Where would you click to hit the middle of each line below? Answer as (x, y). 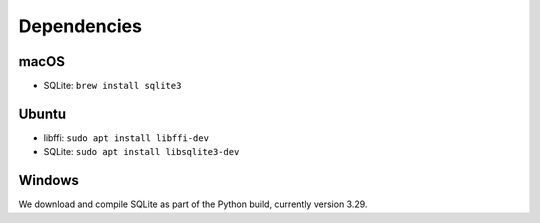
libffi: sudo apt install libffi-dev (126, 137)
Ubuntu (42, 113)
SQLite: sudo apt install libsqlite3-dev (141, 152)
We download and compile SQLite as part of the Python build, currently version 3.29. (193, 204)
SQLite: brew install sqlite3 (112, 86)
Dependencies (80, 26)
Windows (48, 180)
